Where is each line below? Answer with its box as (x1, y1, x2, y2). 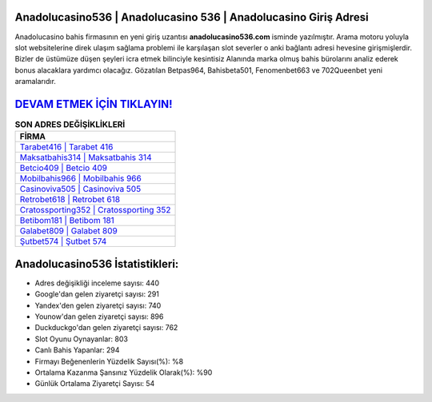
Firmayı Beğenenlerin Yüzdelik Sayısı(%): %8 (34, 356, 184, 366)
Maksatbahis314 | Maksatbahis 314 (19, 152, 152, 163)
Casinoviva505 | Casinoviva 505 (19, 184, 142, 195)
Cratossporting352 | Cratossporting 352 (19, 205, 171, 216)
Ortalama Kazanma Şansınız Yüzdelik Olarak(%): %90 (34, 368, 213, 377)
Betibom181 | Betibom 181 (19, 215, 115, 226)
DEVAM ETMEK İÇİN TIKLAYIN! (14, 97, 173, 111)
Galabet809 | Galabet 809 (19, 225, 118, 237)
